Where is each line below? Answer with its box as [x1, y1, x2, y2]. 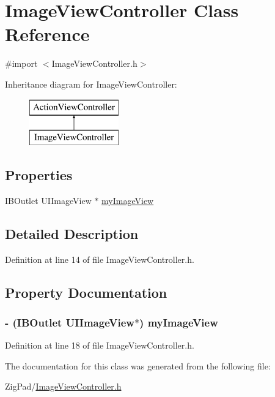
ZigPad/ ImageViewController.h [5, 380, 122, 393]
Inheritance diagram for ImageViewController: [5, 77, 177, 90]
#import [5, 57, 38, 70]
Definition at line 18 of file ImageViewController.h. [5, 339, 194, 352]
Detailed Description [5, 224, 139, 243]
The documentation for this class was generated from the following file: [5, 359, 271, 372]
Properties [5, 165, 73, 184]
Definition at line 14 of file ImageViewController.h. [5, 252, 194, 265]
